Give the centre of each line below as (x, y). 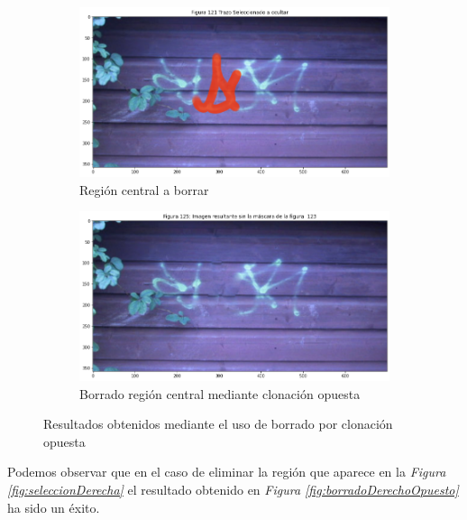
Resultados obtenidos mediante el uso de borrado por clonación (218, 424)
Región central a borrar (144, 189)
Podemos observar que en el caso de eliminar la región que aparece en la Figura (227, 472)
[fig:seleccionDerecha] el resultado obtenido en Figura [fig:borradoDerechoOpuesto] (233, 490)
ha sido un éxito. (54, 507)
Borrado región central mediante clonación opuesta (220, 393)
